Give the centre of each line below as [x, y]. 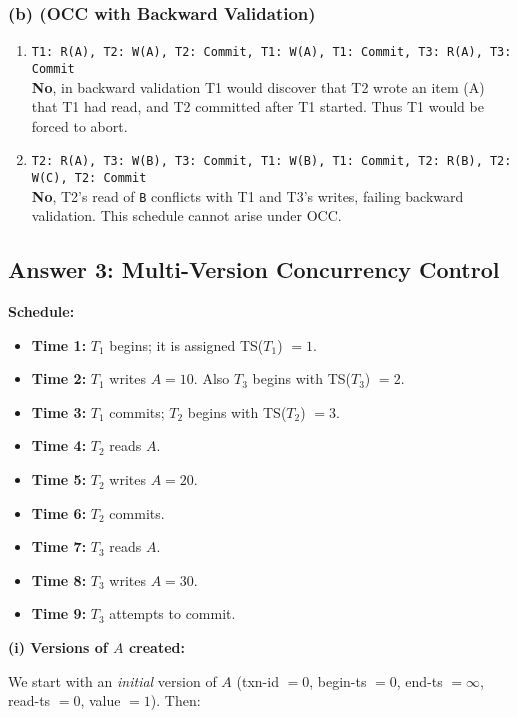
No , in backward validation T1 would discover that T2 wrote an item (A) [258, 86]
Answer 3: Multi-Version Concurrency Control [254, 269]
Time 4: [59, 445]
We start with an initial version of [112, 680]
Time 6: [59, 512]
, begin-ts [338, 680]
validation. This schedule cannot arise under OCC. [186, 215]
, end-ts [419, 680]
